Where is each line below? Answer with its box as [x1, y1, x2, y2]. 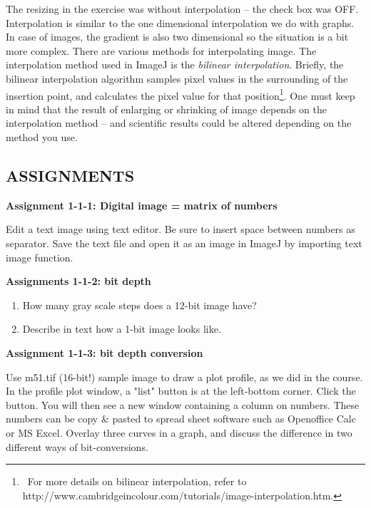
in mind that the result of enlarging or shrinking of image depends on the [6, 101, 327, 116]
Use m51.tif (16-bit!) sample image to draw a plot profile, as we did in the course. [6, 369, 363, 384]
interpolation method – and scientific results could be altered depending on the [6, 115, 352, 130]
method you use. [6, 130, 78, 144]
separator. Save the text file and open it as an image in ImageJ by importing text [6, 235, 362, 250]
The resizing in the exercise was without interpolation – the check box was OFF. [6, 1, 359, 16]
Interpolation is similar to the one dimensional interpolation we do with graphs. [6, 15, 355, 30]
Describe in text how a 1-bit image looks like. [22, 321, 221, 336]
